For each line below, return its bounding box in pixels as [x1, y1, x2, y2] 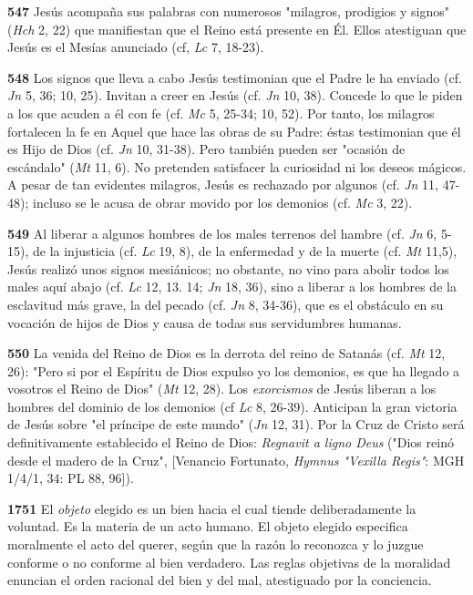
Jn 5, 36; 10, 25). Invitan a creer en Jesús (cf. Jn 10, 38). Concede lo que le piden [7, 86, 463, 105]
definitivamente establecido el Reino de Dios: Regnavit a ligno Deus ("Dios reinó [7, 433, 454, 452]
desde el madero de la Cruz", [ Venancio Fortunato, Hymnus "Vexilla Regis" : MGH [7, 450, 465, 469]
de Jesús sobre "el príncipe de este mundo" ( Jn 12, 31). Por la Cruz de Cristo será [7, 415, 465, 434]
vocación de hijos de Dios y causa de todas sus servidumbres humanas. [7, 313, 402, 332]
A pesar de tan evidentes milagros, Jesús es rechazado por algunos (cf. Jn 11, [7, 175, 439, 194]
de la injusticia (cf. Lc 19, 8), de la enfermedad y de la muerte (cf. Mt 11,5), [32, 241, 458, 261]
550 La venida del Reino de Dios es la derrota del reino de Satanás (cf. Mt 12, [7, 344, 446, 363]
